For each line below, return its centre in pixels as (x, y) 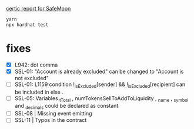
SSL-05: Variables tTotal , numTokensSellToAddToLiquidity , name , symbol (101, 99)
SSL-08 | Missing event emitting (53, 114)
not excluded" (31, 78)
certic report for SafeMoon (39, 9)
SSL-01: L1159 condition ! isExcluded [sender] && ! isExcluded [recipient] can (100, 85)
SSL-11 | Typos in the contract (51, 120)
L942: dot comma (36, 65)
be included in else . (39, 92)
